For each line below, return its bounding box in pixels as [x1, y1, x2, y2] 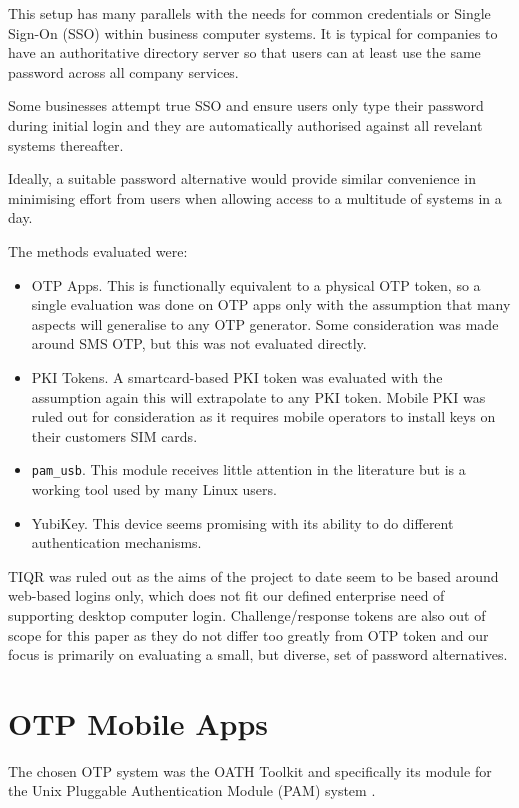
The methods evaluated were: [8, 240, 188, 261]
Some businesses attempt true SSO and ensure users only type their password [8, 95, 484, 116]
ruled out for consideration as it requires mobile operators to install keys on [31, 406, 496, 427]
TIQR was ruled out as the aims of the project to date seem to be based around [8, 565, 499, 586]
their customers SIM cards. [31, 425, 198, 446]
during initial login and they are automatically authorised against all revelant [8, 114, 483, 135]
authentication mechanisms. [31, 532, 202, 553]
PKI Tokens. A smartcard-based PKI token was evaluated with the [31, 366, 443, 387]
